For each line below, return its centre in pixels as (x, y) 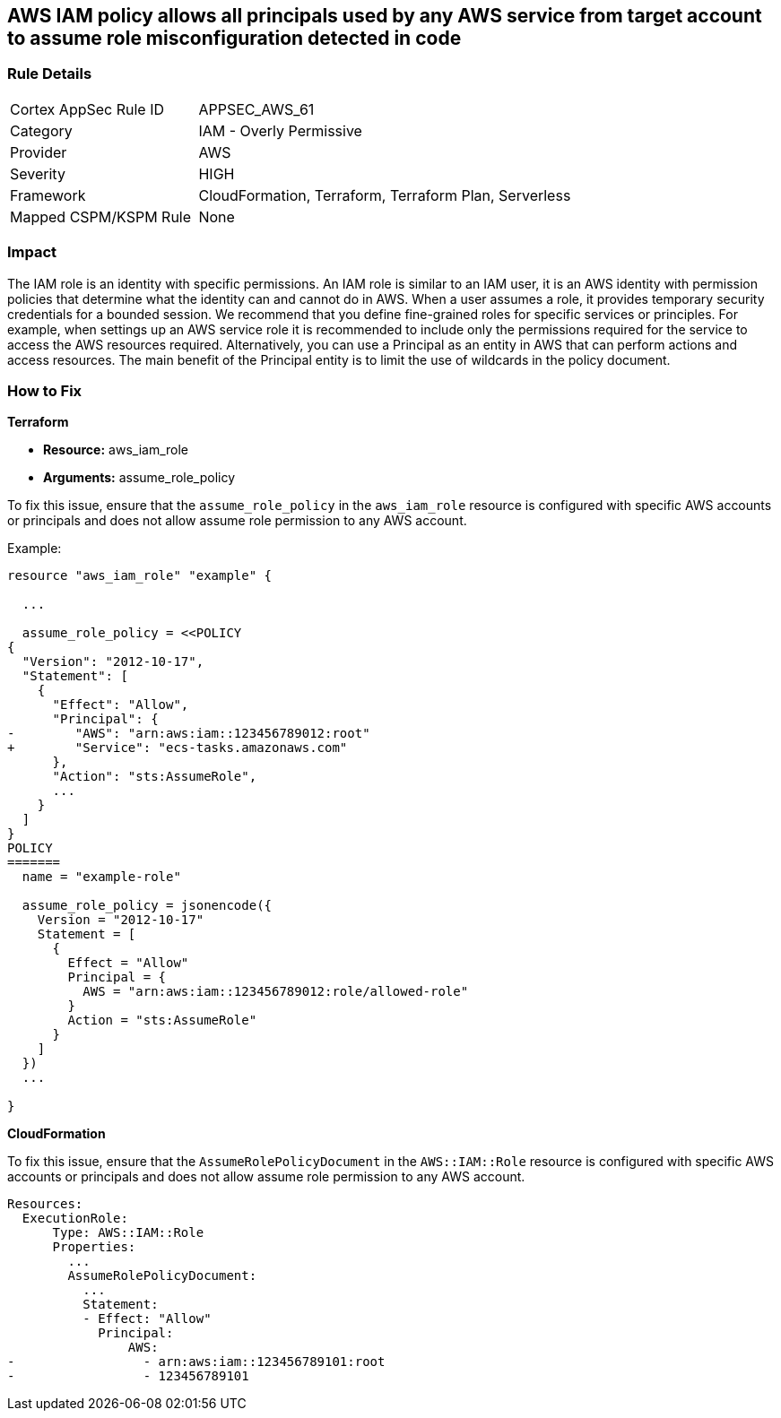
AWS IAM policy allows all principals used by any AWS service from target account (385, 16)
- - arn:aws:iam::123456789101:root (196, 1362)
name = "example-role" (101, 877)
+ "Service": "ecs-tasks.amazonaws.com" (178, 748)
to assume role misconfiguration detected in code (234, 38)
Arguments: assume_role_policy (139, 478)
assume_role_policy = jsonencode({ (147, 906)
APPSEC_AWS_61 (256, 109)
